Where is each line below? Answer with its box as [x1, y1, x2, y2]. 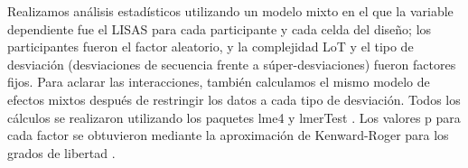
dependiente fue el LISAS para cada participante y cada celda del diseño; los [7, 19, 432, 38]
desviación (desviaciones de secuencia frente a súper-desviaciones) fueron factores [7, 54, 456, 73]
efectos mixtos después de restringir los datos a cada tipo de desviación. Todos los [7, 89, 461, 108]
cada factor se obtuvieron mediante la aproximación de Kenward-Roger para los [7, 126, 449, 145]
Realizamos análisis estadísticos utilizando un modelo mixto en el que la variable [7, 2, 454, 20]
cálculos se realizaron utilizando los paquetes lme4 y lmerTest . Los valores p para [7, 107, 461, 126]
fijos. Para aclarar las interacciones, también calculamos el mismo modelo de [7, 72, 430, 91]
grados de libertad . [7, 143, 116, 162]
